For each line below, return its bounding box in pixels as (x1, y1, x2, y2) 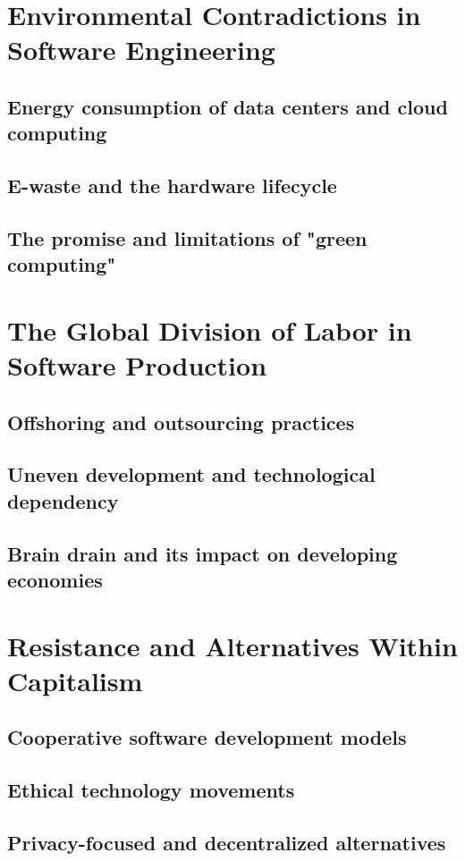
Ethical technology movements (7, 776, 295, 804)
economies (7, 565, 103, 593)
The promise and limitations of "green (7, 224, 368, 251)
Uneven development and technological (7, 460, 376, 488)
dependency (7, 486, 119, 514)
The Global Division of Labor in (7, 311, 412, 348)
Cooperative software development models (7, 723, 407, 751)
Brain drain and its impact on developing (7, 539, 398, 567)
